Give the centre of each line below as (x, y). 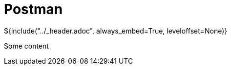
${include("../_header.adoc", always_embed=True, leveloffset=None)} (116, 31)
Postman (33, 9)
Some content (26, 46)
